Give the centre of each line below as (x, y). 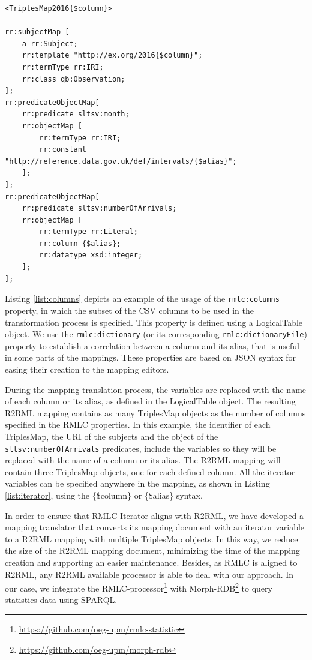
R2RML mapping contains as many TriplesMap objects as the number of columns (155, 412)
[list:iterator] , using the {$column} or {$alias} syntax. (104, 495)
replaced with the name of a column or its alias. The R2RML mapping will (143, 460)
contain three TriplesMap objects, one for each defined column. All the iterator (150, 471)
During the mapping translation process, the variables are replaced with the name (156, 389)
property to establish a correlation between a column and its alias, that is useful (152, 345)
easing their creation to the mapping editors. (87, 369)
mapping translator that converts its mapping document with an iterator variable (155, 527)
